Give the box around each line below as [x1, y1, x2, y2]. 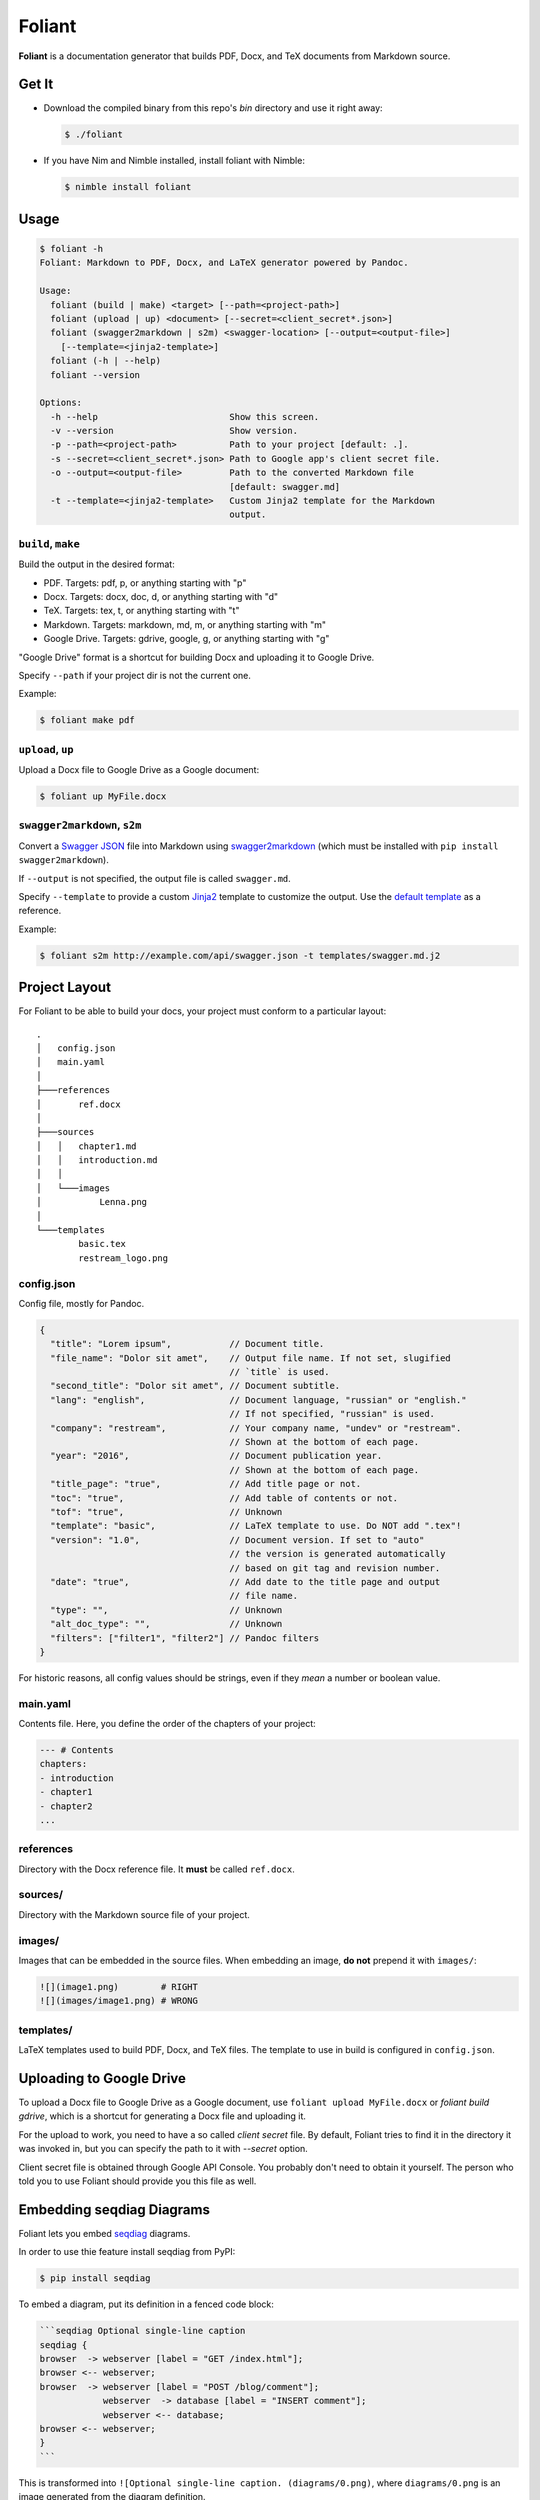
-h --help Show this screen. [50, 411, 320, 422]
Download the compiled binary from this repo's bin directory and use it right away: [43, 102, 384, 114]
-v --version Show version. [50, 425, 299, 437]
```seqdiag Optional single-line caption [39, 2325, 246, 2337]
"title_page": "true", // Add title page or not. [50, 1478, 362, 1490]
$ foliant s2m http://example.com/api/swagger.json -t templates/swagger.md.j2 [39, 950, 441, 961]
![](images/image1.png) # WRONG [39, 1995, 199, 2007]
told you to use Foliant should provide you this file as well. [18, 2175, 257, 2187]
